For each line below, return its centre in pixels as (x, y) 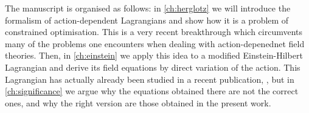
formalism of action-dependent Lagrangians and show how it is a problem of (147, 20)
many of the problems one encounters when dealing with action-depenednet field (155, 43)
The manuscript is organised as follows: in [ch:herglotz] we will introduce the (148, 8)
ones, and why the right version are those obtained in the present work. (138, 102)
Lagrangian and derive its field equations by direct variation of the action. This (153, 67)
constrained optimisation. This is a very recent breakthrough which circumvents (154, 32)
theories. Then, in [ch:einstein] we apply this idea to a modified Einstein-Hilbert (154, 55)
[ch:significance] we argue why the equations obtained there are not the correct (152, 91)
